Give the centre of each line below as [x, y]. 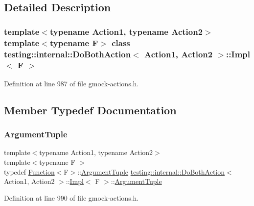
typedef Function [29, 171]
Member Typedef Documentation [90, 110]
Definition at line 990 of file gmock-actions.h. [71, 197]
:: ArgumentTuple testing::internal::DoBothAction [151, 171]
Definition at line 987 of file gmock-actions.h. [71, 83]
